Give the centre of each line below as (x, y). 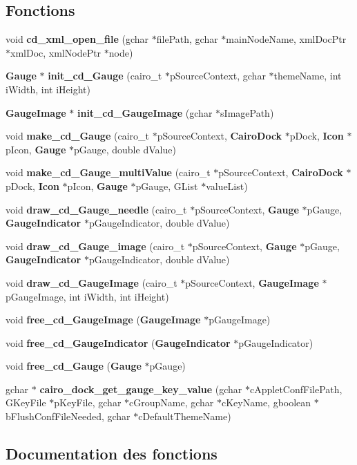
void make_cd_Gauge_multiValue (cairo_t (108, 172)
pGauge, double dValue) (125, 149)
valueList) (227, 186)
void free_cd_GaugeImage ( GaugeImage (103, 320)
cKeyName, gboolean (267, 402)
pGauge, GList (167, 186)
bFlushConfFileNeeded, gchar (68, 416)
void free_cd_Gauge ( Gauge (74, 366)
